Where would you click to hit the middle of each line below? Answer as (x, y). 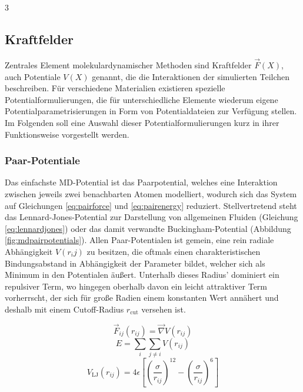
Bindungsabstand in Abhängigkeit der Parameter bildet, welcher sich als (135, 263)
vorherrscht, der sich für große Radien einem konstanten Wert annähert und (142, 298)
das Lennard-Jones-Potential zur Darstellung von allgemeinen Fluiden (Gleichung (151, 217)
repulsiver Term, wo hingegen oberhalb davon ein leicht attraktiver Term (136, 286)
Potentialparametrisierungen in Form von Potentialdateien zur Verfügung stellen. (151, 111)
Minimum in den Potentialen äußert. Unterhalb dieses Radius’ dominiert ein (142, 275)
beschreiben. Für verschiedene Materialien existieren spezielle (115, 88)
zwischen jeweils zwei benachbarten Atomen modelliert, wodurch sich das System (151, 193)
